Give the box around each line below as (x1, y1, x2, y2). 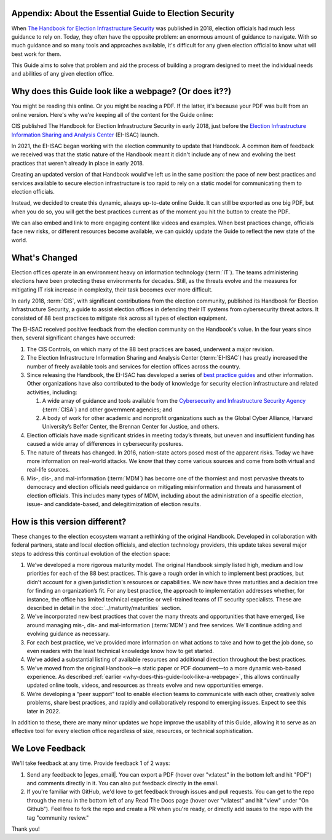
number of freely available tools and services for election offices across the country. (26, 363, 241, 370)
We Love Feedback (11, 743, 86, 754)
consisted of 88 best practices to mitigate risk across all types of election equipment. (11, 314, 227, 322)
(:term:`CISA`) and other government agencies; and (42, 406, 172, 413)
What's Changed (11, 252, 78, 263)
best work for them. (11, 50, 61, 58)
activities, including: (26, 388, 77, 396)
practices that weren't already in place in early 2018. (11, 159, 144, 167)
